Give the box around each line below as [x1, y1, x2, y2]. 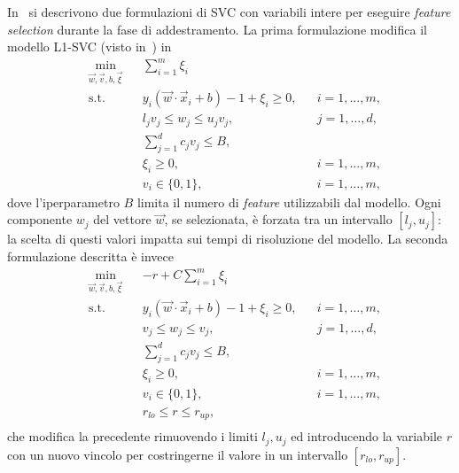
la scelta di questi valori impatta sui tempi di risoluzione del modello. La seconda [7, 229, 448, 248]
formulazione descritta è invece [7, 246, 174, 265]
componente [7, 210, 73, 229]
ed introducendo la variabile [291, 427, 443, 446]
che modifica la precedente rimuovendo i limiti [7, 427, 258, 446]
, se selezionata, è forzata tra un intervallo [164, 210, 393, 229]
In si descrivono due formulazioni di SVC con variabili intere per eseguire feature [7, 3, 451, 20]
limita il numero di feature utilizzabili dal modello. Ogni [136, 192, 441, 211]
